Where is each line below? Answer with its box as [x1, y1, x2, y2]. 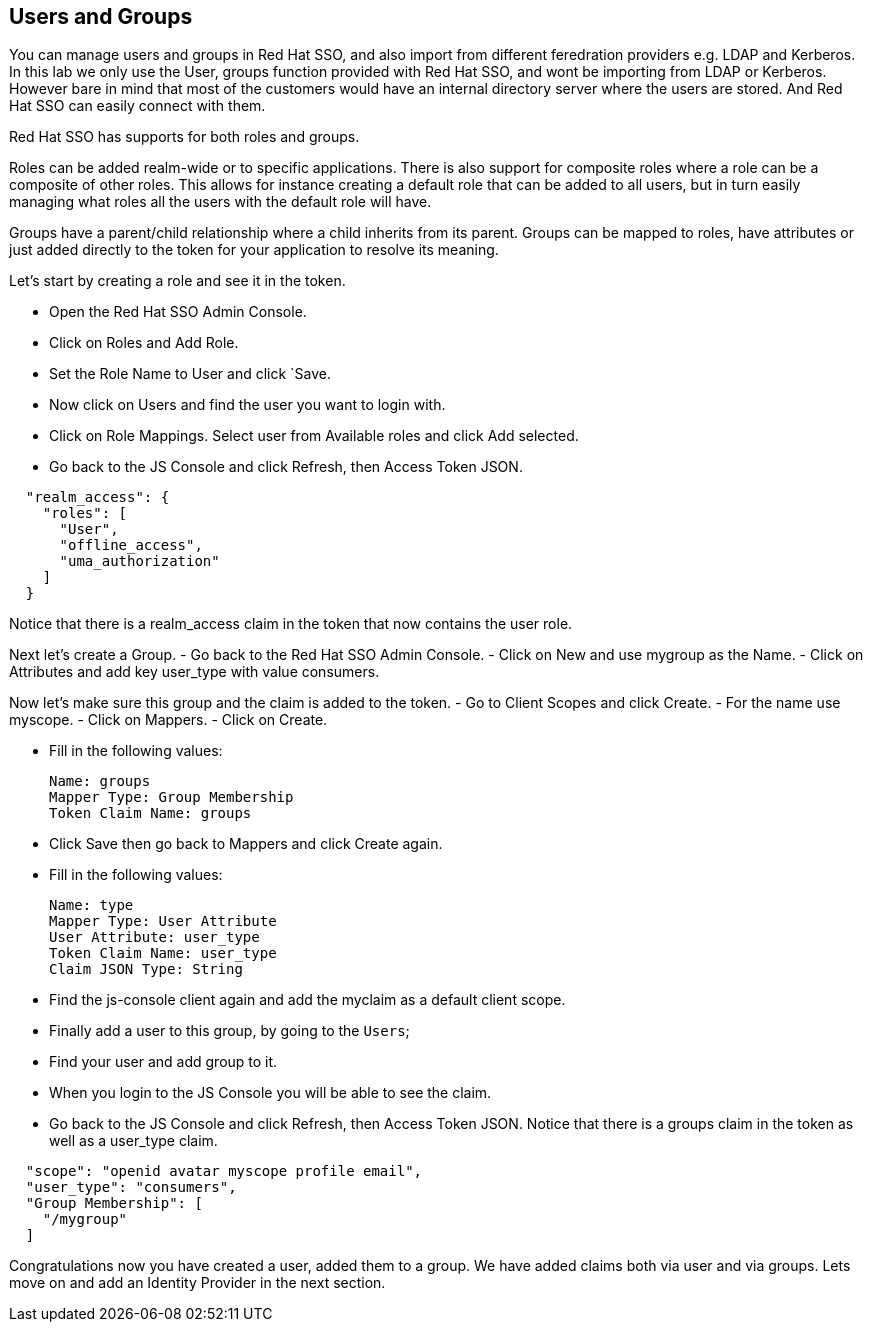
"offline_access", [59, 537, 203, 554]
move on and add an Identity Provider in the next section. [9, 1274, 386, 1292]
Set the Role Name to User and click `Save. [49, 365, 332, 383]
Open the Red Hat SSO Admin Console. [49, 303, 307, 321]
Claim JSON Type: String [49, 961, 243, 978]
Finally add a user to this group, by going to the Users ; [49, 1022, 410, 1040]
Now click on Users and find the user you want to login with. [49, 396, 446, 414]
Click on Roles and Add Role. [49, 334, 239, 352]
